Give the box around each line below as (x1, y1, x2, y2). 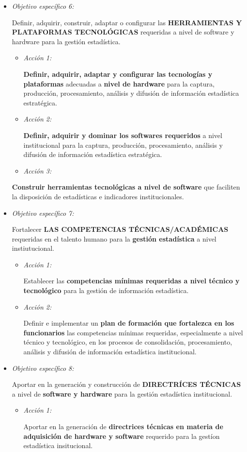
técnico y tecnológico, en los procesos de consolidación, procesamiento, (23, 337, 232, 347)
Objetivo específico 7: (12, 208, 74, 218)
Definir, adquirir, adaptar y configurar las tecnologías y (23, 69, 213, 79)
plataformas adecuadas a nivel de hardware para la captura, (23, 78, 215, 88)
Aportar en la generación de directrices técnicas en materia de (23, 421, 223, 431)
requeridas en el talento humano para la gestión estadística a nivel (12, 233, 216, 243)
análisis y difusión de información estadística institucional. (23, 347, 197, 357)
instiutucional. (12, 243, 55, 253)
